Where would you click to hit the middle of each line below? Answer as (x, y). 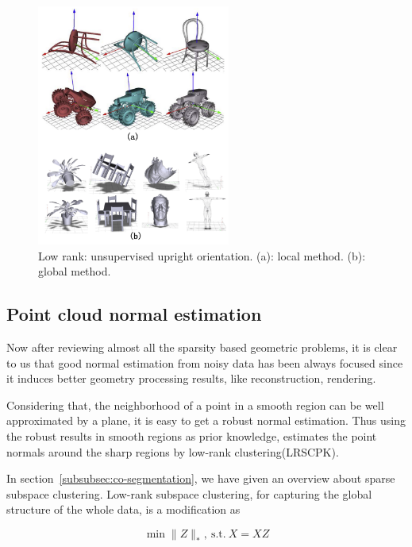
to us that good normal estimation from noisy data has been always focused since (205, 362)
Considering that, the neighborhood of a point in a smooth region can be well (195, 404)
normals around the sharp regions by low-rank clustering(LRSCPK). (173, 451)
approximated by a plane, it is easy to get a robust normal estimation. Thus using (206, 420)
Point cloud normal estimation (134, 314)
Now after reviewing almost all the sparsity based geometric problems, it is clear (202, 347)
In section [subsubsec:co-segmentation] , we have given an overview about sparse (201, 478)
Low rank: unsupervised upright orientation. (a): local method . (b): (202, 255)
